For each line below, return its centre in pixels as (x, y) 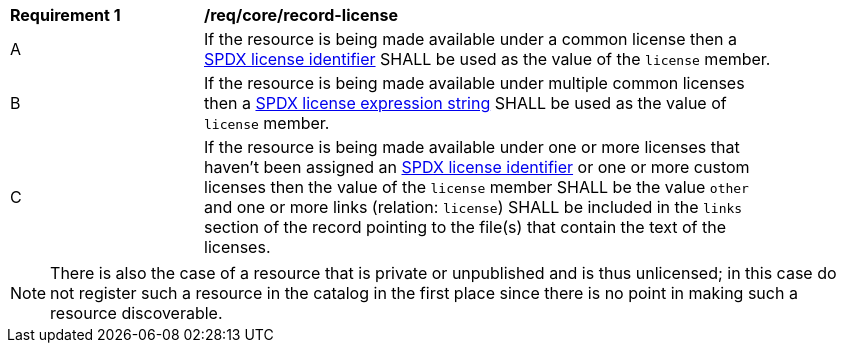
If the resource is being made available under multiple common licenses (474, 83)
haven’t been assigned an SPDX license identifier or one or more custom (477, 167)
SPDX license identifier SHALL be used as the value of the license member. (487, 59)
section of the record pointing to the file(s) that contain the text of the (465, 227)
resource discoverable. (136, 313)
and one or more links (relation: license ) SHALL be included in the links (473, 207)
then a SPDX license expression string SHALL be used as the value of (465, 103)
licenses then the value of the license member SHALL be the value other (476, 187)
